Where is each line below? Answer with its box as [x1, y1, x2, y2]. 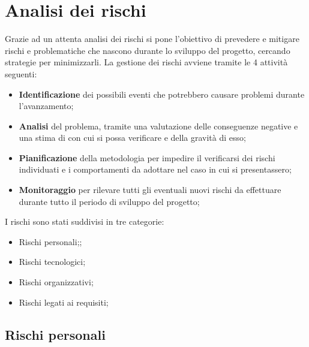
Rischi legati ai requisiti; [19, 295, 109, 308]
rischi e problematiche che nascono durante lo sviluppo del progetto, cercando [5, 44, 290, 56]
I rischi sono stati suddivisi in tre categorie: [5, 215, 164, 228]
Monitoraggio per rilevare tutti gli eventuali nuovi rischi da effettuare [19, 183, 281, 196]
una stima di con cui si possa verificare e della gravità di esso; [19, 131, 246, 144]
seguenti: [5, 67, 37, 80]
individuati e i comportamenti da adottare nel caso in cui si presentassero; [19, 163, 292, 176]
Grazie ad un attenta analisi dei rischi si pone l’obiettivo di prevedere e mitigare [5, 32, 299, 45]
